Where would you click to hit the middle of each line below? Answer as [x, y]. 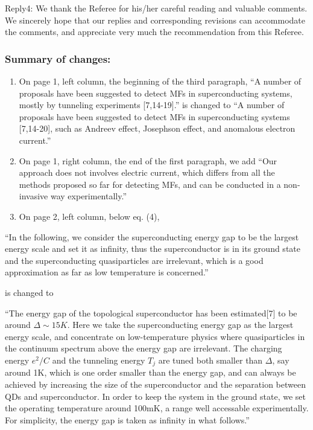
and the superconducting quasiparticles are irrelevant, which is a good [134, 260]
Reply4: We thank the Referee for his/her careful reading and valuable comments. [156, 8]
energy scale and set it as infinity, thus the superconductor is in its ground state [153, 249]
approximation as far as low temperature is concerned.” [107, 272]
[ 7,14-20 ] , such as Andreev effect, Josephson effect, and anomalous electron [157, 128]
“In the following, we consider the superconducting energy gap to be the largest [152, 236]
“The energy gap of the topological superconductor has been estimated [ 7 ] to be [151, 313]
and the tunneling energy [99, 360]
